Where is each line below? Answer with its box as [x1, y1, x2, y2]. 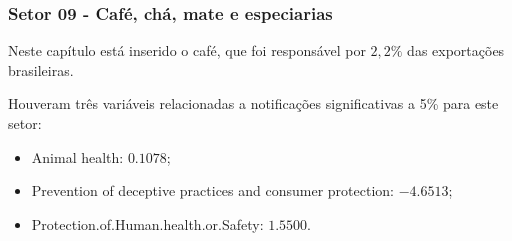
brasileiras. [8, 59, 74, 80]
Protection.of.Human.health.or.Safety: [31, 213, 264, 234]
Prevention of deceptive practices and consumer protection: [31, 180, 394, 201]
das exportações [407, 40, 505, 61]
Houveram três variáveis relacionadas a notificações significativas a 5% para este [8, 93, 499, 114]
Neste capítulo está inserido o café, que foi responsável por [8, 40, 366, 61]
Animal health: [31, 146, 124, 167]
